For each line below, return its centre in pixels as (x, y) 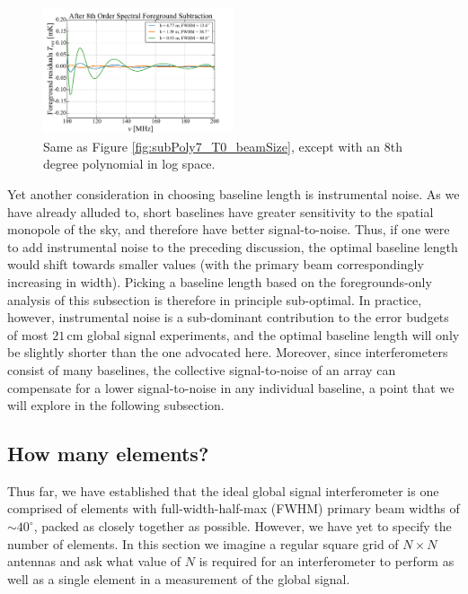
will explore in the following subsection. (116, 405)
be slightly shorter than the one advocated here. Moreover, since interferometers (228, 352)
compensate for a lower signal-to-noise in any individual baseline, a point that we (231, 387)
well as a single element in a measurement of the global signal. (179, 578)
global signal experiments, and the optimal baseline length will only (274, 334)
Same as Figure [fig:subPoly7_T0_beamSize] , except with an (212, 146)
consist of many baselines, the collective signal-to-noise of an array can (202, 369)
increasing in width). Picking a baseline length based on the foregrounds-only (220, 281)
